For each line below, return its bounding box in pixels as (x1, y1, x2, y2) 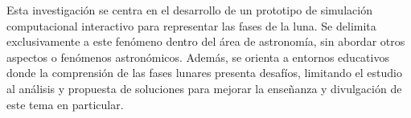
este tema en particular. (6, 96, 124, 112)
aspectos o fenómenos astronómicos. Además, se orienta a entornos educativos (6, 48, 389, 65)
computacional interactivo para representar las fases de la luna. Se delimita (6, 17, 376, 34)
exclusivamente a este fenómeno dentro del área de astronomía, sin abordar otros (6, 33, 405, 50)
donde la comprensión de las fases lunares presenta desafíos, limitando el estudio (6, 64, 402, 81)
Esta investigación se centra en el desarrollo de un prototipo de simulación (6, 2, 372, 18)
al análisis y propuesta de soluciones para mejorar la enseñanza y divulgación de (6, 79, 402, 96)
